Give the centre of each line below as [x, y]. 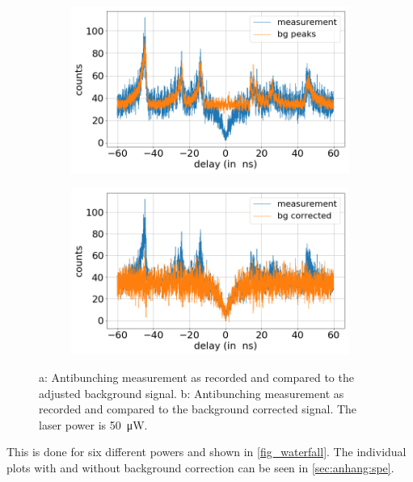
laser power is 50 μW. [93, 424]
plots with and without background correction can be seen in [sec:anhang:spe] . [200, 467]
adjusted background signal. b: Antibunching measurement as [192, 393]
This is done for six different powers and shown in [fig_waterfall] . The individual [206, 452]
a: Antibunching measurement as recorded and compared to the [196, 377]
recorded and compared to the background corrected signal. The [198, 409]
